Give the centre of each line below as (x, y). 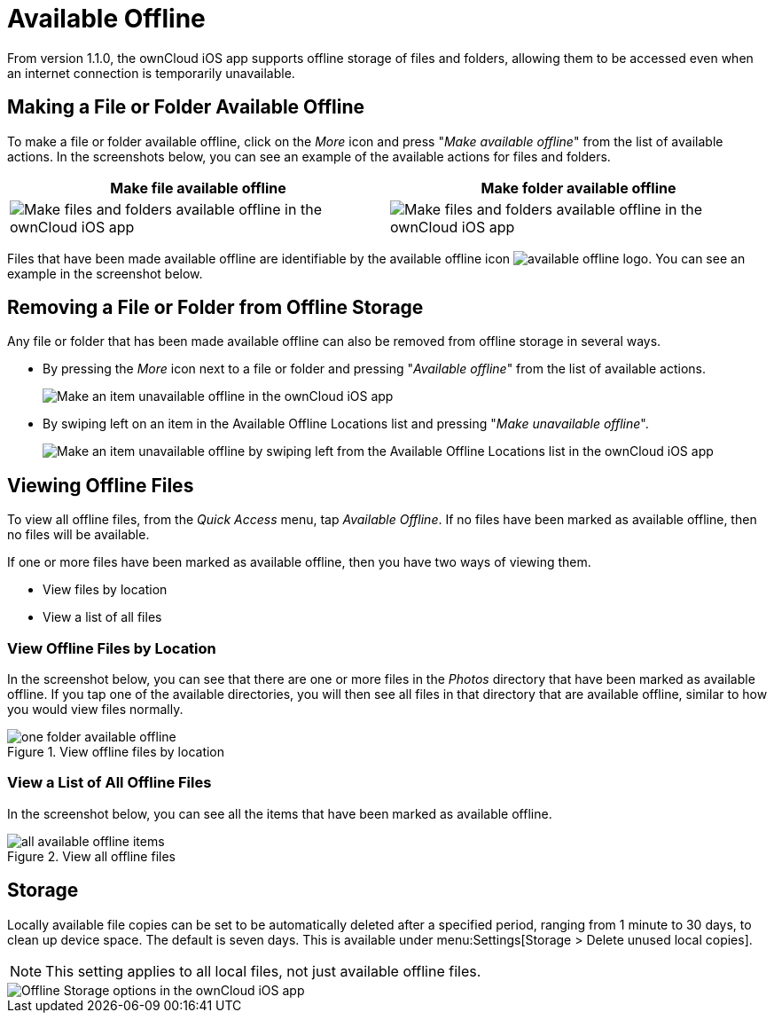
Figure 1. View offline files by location (116, 752)
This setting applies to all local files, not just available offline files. (263, 971)
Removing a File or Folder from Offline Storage (215, 308)
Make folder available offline (579, 188)
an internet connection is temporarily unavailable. (151, 73)
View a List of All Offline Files (109, 783)
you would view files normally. (95, 710)
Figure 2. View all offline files (91, 856)
